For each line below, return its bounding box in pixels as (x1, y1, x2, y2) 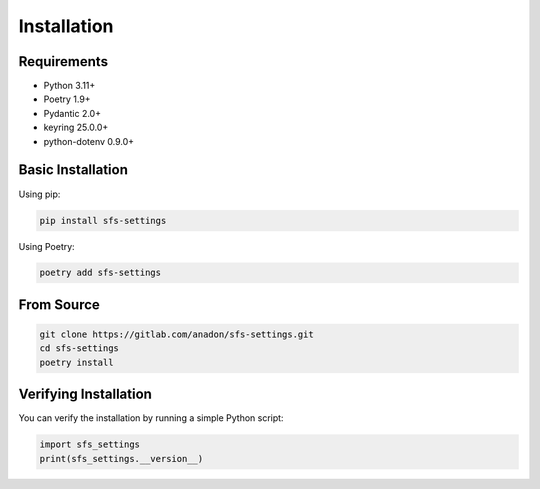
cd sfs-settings (39, 343, 120, 354)
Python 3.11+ (43, 80, 96, 92)
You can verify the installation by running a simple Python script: (18, 412, 284, 424)
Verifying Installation (18, 386, 152, 403)
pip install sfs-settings (39, 215, 167, 226)
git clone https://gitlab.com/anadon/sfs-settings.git (39, 329, 314, 340)
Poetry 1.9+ (43, 93, 91, 105)
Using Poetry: (18, 240, 75, 252)
